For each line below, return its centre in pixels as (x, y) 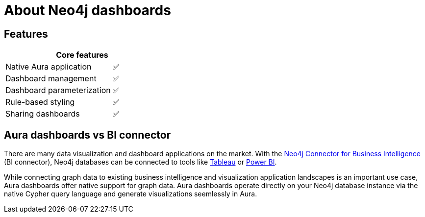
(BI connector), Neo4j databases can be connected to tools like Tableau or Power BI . (140, 162)
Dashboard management (51, 79)
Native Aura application (49, 67)
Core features (82, 55)
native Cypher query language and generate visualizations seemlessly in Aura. (131, 194)
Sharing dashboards (43, 114)
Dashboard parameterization (58, 90)
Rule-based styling (40, 102)
